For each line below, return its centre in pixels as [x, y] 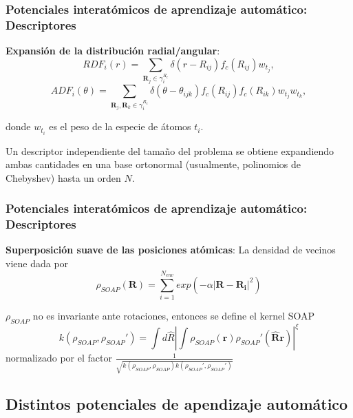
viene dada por [37, 263]
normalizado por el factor [59, 358]
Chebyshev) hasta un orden [63, 177]
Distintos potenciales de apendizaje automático [177, 403]
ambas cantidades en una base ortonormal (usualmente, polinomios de [153, 164]
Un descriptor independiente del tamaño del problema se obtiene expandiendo [170, 150]
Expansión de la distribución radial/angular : [113, 51]
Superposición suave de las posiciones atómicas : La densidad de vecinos [171, 250]
